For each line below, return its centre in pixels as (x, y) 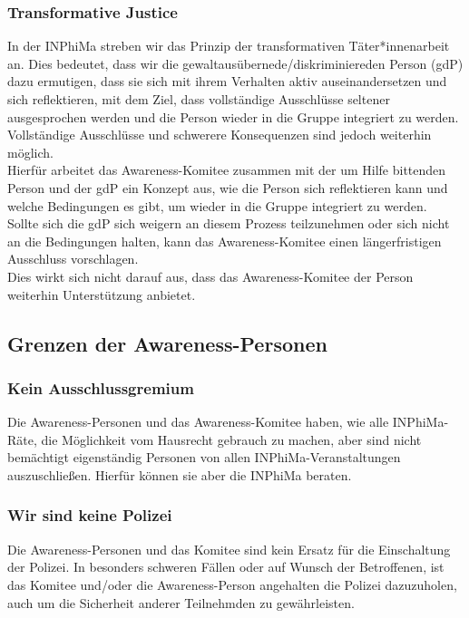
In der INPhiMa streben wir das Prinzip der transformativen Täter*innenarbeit (229, 46)
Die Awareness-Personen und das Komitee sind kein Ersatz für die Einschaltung (229, 549)
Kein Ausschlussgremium (101, 387)
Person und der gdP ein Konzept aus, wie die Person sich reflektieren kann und (228, 187)
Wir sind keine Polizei (90, 515)
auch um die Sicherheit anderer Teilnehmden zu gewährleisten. (181, 602)
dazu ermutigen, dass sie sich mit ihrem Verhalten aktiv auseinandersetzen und (227, 81)
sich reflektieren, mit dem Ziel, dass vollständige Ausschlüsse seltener (199, 99)
